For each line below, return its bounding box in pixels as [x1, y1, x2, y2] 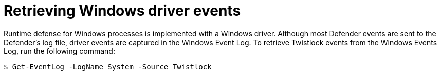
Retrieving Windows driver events [4, 2, 241, 20]
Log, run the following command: [4, 46, 115, 55]
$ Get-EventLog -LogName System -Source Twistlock [4, 62, 212, 71]
